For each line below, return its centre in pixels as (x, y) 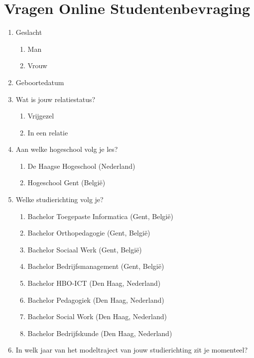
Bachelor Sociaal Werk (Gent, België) (85, 249)
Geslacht (29, 32)
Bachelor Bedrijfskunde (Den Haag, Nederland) (100, 333)
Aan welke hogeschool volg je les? (67, 149)
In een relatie (48, 132)
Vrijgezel (41, 116)
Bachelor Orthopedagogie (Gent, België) (89, 233)
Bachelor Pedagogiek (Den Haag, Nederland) (96, 299)
